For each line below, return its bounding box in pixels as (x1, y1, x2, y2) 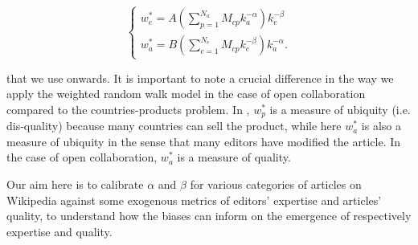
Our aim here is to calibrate (6, 175, 144, 192)
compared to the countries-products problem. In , (6, 100, 250, 117)
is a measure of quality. (177, 149, 291, 165)
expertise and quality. (6, 223, 113, 239)
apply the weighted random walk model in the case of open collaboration (6, 85, 366, 102)
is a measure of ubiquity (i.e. (269, 100, 411, 117)
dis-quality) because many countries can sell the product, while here (6, 117, 342, 134)
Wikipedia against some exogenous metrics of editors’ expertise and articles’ (6, 191, 382, 208)
